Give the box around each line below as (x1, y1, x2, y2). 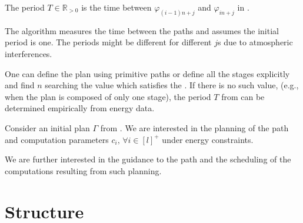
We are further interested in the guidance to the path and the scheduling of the (5, 153, 291, 165)
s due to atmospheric (217, 36, 293, 48)
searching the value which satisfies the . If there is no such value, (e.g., (45, 79, 299, 91)
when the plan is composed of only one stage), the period (5, 90, 211, 102)
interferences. (5, 48, 52, 60)
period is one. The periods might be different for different (5, 36, 212, 48)
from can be (221, 90, 265, 102)
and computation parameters (5, 133, 109, 145)
